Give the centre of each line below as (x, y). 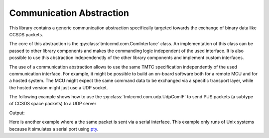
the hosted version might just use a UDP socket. (59, 87)
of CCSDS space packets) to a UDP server (53, 104)
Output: (17, 113)
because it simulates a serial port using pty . (54, 129)
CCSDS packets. (26, 34)
